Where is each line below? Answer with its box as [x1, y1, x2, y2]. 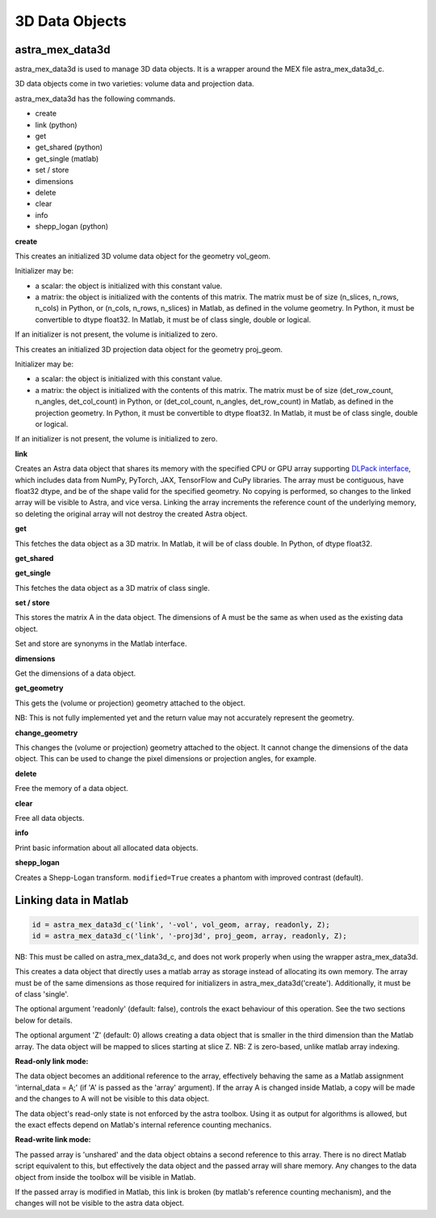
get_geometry [15, 683, 64, 693]
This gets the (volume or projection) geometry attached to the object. [15, 698, 245, 708]
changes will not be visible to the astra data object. [15, 1199, 185, 1208]
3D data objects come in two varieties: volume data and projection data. [15, 79, 254, 89]
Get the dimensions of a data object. [15, 668, 136, 678]
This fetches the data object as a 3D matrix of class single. [15, 583, 210, 592]
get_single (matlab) [35, 153, 99, 163]
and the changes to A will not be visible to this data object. [15, 1094, 210, 1103]
